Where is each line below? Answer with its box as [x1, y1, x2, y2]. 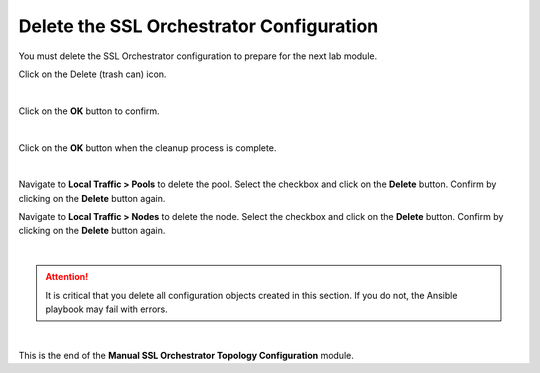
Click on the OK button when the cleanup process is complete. [18, 141, 277, 154]
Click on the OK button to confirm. [18, 105, 160, 117]
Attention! [45, 271, 89, 283]
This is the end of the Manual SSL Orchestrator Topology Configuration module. [18, 349, 354, 361]
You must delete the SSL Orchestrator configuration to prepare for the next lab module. [18, 50, 378, 62]
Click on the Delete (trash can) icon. [18, 68, 167, 80]
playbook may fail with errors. [45, 303, 169, 315]
